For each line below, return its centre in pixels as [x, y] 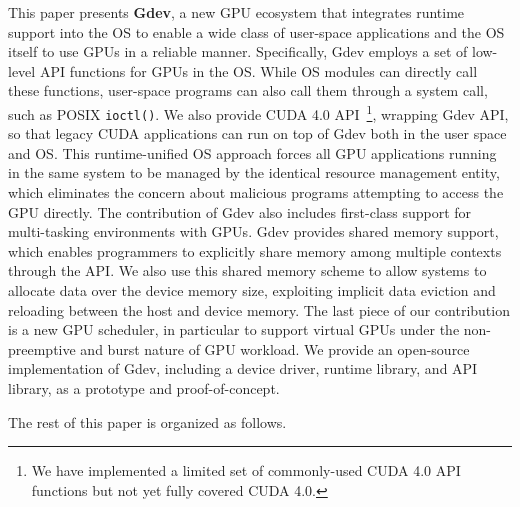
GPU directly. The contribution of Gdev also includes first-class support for [240, 211]
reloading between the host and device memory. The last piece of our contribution [259, 309]
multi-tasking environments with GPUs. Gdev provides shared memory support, [253, 231]
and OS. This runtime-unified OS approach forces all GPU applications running [252, 152]
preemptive [42, 348]
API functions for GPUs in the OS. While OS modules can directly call [258, 70]
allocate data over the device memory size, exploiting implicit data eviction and [252, 290]
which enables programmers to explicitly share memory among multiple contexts [255, 250]
